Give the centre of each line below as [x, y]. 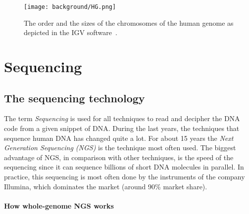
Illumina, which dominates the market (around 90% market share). [106, 186]
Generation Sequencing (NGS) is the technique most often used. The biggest [120, 148]
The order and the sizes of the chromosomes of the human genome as [129, 22]
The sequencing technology [75, 98]
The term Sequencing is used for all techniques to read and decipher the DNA [122, 118]
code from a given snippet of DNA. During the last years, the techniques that [122, 128]
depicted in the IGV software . [71, 32]
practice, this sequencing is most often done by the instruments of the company [124, 176]
